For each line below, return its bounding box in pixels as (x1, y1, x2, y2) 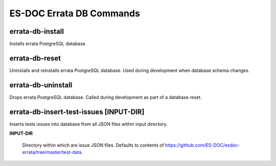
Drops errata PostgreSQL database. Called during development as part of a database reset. (9, 94, 202, 100)
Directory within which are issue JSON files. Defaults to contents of (22, 142, 165, 148)
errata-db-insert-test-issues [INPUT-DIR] (9, 107, 145, 116)
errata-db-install (9, 27, 64, 36)
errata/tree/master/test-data (22, 149, 82, 155)
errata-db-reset (9, 54, 61, 62)
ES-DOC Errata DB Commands (9, 8, 141, 19)
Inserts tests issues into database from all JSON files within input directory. (9, 121, 168, 127)
